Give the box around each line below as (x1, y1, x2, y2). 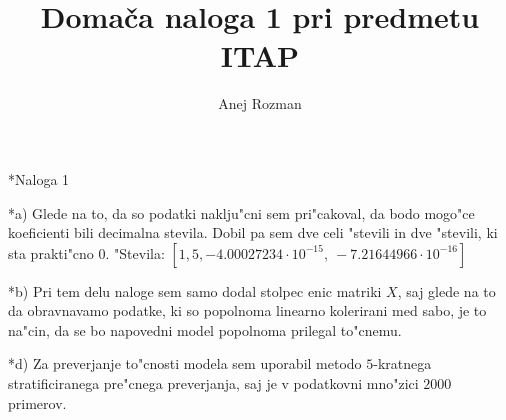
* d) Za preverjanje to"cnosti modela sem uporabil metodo (8, 353, 362, 374)
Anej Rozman (218, 93, 302, 114)
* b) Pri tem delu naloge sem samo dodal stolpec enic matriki (8, 280, 382, 301)
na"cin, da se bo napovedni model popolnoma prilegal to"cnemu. (8, 319, 402, 340)
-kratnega (373, 353, 432, 374)
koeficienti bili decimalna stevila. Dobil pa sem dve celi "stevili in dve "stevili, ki (8, 222, 498, 243)
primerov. (8, 392, 67, 413)
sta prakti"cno (8, 242, 94, 263)
